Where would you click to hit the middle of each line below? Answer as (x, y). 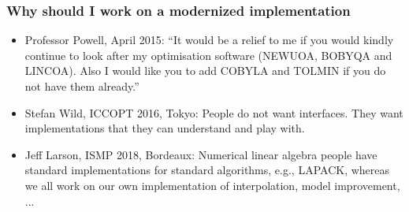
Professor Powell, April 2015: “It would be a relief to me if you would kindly (209, 40)
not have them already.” (82, 86)
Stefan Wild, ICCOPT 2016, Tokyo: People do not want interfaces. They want (214, 112)
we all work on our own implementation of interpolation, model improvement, (212, 185)
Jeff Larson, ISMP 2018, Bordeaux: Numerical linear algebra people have (201, 154)
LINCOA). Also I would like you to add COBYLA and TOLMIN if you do (205, 71)
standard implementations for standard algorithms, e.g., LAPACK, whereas (207, 170)
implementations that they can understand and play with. (165, 128)
